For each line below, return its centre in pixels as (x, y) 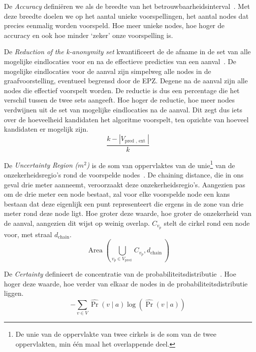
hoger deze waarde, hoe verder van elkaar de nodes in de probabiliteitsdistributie (126, 283)
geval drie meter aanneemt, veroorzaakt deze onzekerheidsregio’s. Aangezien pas (125, 184)
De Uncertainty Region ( (41, 165)
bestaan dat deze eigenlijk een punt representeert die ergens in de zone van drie (124, 203)
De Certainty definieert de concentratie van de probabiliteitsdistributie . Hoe (120, 273)
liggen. (14, 293)
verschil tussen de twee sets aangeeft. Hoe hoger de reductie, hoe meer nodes (119, 100)
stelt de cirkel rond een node (207, 223)
